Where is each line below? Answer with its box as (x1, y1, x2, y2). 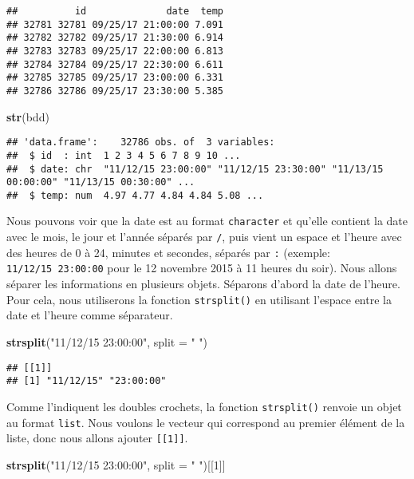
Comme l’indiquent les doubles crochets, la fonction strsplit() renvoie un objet (6, 398, 402, 414)
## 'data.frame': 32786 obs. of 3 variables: (6, 137, 275, 148)
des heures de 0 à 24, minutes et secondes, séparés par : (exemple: (6, 243, 330, 260)
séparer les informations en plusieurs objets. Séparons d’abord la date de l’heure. (6, 275, 400, 292)
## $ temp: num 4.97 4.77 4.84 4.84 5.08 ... (6, 189, 264, 201)
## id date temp (6, 6, 224, 17)
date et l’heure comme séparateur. (6, 307, 173, 323)
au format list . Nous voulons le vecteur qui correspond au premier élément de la (6, 414, 405, 430)
